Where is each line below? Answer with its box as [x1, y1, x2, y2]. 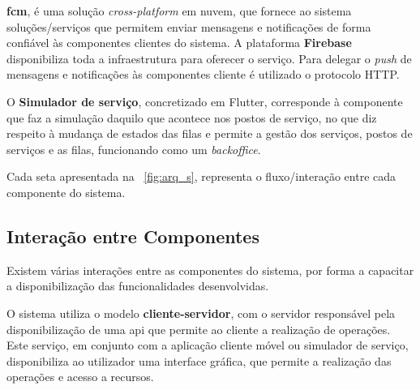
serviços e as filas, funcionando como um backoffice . [6, 140, 261, 157]
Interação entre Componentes [6, 223, 259, 248]
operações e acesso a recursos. [6, 368, 154, 385]
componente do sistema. [6, 183, 126, 200]
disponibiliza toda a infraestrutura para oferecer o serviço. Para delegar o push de [6, 49, 412, 66]
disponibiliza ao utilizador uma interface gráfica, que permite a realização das [6, 352, 392, 369]
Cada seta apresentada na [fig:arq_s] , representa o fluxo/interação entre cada [6, 168, 396, 185]
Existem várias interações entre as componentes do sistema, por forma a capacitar [6, 261, 414, 278]
